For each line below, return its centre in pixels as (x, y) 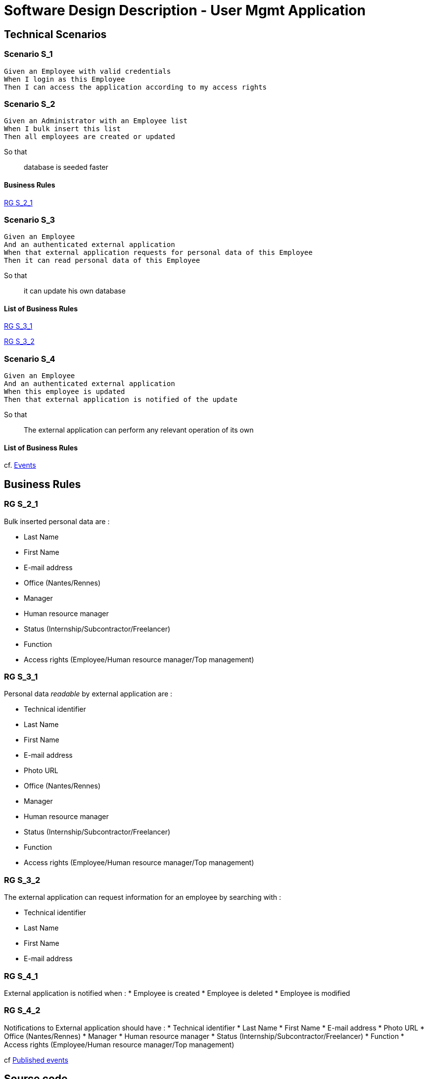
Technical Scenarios (55, 34)
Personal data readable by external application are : (88, 694)
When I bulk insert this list (63, 129)
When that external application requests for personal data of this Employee (158, 253)
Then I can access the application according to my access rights (136, 87)
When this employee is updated (65, 392)
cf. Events (20, 465)
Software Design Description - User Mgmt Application (185, 10)
